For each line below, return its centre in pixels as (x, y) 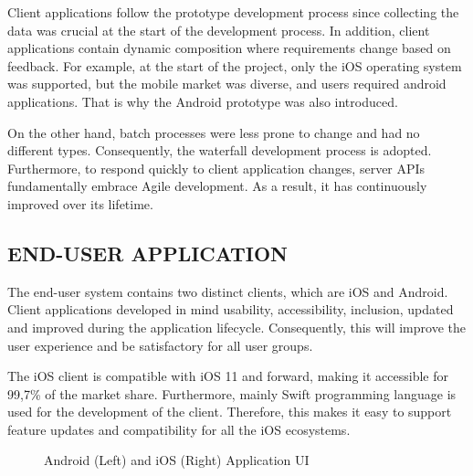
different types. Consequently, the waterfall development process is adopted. (220, 150)
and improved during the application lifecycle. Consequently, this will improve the (236, 327)
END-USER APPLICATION (148, 253)
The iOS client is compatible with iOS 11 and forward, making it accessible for (228, 376)
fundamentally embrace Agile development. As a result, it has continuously (217, 186)
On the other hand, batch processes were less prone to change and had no (214, 132)
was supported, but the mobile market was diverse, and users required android (227, 84)
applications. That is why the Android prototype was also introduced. (203, 101)
